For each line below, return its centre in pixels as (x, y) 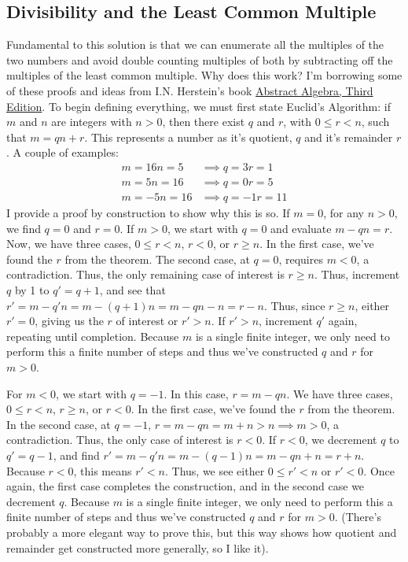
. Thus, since (294, 305)
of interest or (147, 321)
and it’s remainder (349, 137)
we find (24, 228)
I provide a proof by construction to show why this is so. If (148, 213)
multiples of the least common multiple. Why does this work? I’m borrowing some (204, 75)
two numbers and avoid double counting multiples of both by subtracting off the (200, 59)
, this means (103, 470)
